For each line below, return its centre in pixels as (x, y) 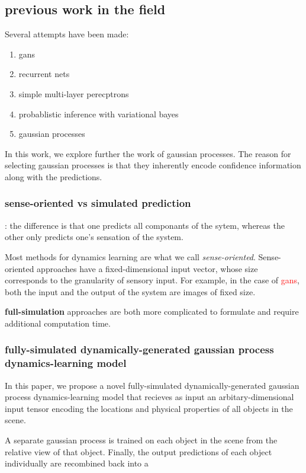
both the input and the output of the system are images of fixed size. (130, 291)
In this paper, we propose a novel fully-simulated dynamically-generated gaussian (152, 385)
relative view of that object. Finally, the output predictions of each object (138, 451)
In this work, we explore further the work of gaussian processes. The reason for (148, 153)
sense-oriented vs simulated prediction (98, 203)
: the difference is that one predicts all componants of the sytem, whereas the (145, 225)
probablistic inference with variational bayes (99, 114)
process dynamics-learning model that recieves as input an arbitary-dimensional (149, 397)
